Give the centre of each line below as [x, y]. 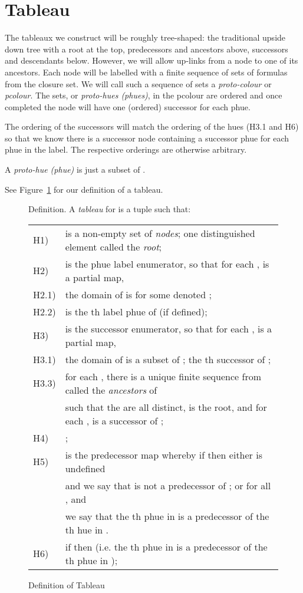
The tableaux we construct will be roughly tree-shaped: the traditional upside [145, 37]
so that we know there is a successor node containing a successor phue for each [147, 138]
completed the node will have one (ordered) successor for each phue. [128, 106]
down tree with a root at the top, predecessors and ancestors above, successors [146, 49]
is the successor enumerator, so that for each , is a [169, 328]
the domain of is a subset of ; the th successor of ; [168, 359]
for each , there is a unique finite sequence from [163, 376]
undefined [85, 468]
